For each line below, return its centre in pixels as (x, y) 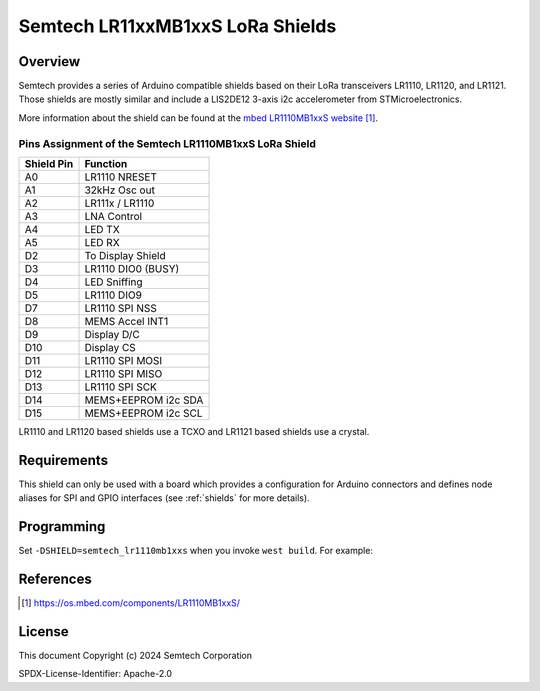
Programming (62, 526)
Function (106, 163)
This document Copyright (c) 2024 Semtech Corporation (135, 655)
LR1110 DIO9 (113, 295)
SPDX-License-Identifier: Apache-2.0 (95, 674)
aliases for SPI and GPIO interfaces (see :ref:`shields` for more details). (164, 498)
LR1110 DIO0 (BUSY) (132, 268)
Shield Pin (49, 163)
